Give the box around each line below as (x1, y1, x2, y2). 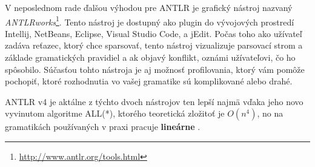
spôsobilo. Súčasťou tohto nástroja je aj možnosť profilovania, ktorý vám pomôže (5, 63, 305, 75)
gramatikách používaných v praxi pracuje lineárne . (5, 120, 201, 133)
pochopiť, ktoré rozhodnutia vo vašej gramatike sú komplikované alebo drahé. (5, 75, 293, 87)
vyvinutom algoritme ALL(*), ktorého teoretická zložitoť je (5, 107, 225, 120)
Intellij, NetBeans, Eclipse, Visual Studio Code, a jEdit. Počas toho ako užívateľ (5, 27, 302, 39)
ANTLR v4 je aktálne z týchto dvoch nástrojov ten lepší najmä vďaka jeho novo (5, 95, 303, 107)
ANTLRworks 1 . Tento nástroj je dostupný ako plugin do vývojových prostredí (5, 13, 294, 28)
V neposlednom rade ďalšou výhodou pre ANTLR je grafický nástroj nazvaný (5, 1, 293, 13)
